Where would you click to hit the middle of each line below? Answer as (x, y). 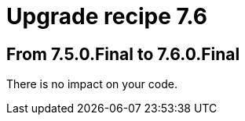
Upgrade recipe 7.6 (107, 16)
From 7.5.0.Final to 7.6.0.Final (123, 54)
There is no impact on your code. (92, 84)
